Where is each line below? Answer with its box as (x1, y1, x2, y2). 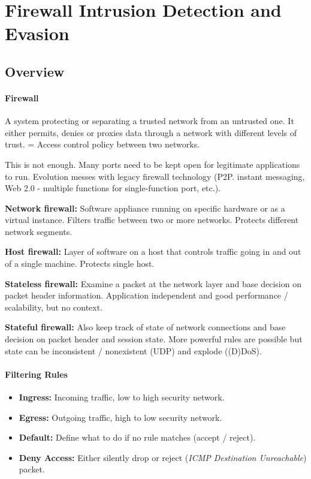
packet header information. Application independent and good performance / (5, 289, 288, 302)
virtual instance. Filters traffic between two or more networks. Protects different (5, 213, 299, 226)
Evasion (5, 21, 70, 46)
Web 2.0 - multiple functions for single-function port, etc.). (5, 182, 221, 194)
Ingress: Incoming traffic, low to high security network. (19, 391, 225, 403)
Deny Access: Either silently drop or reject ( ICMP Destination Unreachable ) (19, 451, 307, 463)
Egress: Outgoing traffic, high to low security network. (19, 411, 222, 423)
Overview (5, 62, 65, 80)
